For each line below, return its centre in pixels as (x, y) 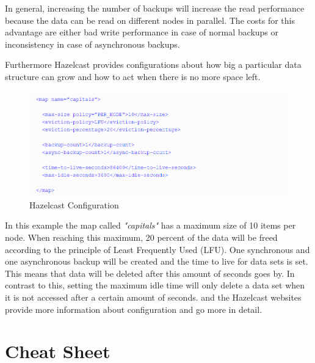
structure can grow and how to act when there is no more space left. (133, 76)
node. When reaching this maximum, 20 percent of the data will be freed (141, 237)
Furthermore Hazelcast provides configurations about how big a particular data (153, 64)
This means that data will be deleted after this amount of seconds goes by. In (150, 273)
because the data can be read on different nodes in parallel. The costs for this (150, 20)
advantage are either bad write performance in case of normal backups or (142, 32)
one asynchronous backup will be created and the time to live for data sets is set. (157, 261)
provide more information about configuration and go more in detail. (134, 309)
